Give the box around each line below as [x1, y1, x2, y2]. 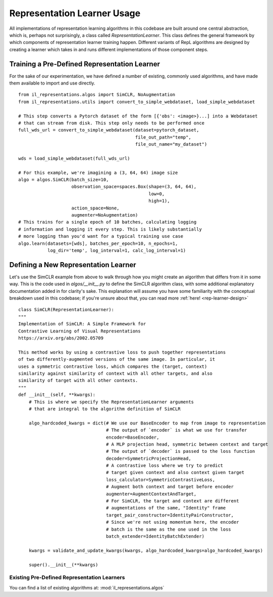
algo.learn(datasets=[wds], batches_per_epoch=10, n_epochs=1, [18, 240, 178, 246]
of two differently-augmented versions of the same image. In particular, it [18, 357, 215, 362]
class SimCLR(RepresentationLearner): [18, 307, 115, 313]
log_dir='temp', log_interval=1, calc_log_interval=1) [47, 248, 186, 253]
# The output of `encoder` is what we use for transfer [106, 428, 247, 433]
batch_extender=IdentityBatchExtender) [106, 533, 205, 539]
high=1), [148, 198, 170, 204]
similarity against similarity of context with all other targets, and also [18, 370, 213, 376]
